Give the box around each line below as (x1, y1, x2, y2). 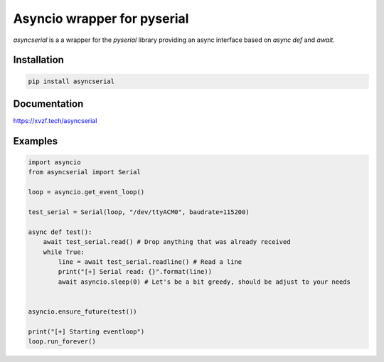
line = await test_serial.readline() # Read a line (58, 257, 242, 266)
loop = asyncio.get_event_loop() (28, 188, 145, 196)
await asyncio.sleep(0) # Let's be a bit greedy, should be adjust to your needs (58, 277, 351, 286)
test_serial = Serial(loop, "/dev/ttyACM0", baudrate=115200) (28, 208, 250, 216)
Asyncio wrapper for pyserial (13, 11, 189, 26)
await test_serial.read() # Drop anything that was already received (43, 238, 291, 246)
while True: (43, 247, 85, 256)
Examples (13, 135, 58, 147)
